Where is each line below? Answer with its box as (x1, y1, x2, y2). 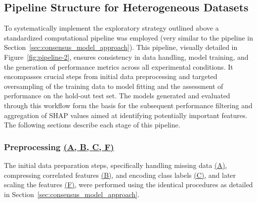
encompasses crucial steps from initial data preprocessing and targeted (4, 71, 217, 81)
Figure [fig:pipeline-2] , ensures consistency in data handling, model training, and (4, 51, 249, 62)
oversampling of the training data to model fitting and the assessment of (4, 81, 223, 91)
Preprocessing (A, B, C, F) (4, 140, 114, 153)
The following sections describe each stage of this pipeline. (4, 120, 180, 130)
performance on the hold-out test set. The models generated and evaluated (4, 90, 230, 101)
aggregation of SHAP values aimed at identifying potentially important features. (4, 110, 248, 120)
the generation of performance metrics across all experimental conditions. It (4, 61, 233, 72)
